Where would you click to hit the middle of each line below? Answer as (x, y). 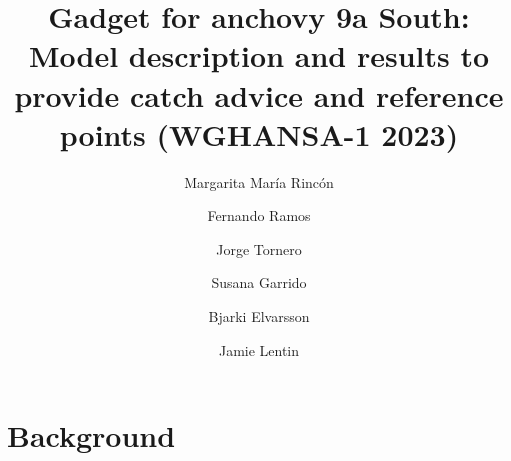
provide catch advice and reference (259, 94)
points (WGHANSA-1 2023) (259, 133)
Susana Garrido (259, 282)
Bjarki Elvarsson (259, 316)
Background (91, 435)
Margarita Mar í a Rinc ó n (259, 181)
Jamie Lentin (259, 349)
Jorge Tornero (259, 248)
